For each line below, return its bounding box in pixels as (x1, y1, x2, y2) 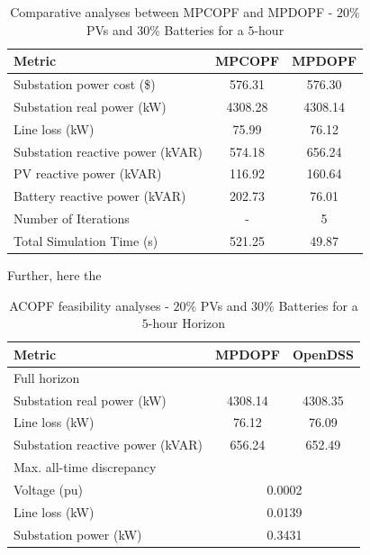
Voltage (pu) (14, 479, 84, 498)
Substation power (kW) (14, 524, 142, 543)
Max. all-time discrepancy (14, 458, 157, 477)
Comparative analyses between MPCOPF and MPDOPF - (10, 3, 333, 21)
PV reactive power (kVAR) (14, 164, 162, 183)
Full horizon (14, 368, 80, 387)
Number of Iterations (14, 209, 130, 228)
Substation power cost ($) (14, 75, 156, 94)
